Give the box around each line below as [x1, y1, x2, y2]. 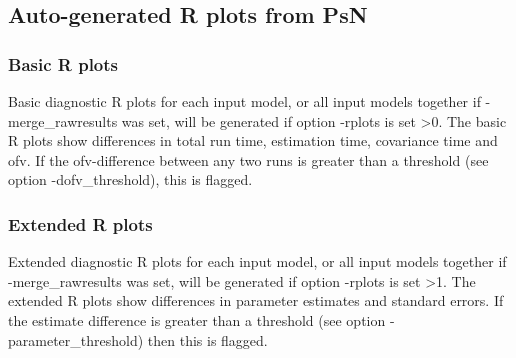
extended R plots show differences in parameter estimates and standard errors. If [8, 290, 504, 311]
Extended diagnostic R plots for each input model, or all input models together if [8, 251, 507, 272]
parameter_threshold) [8, 329, 144, 350]
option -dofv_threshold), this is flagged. [8, 169, 253, 190]
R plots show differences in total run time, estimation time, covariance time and [8, 130, 498, 151]
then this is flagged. [147, 329, 268, 350]
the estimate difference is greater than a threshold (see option [8, 309, 386, 330]
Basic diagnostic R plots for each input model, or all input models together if [8, 91, 481, 111]
